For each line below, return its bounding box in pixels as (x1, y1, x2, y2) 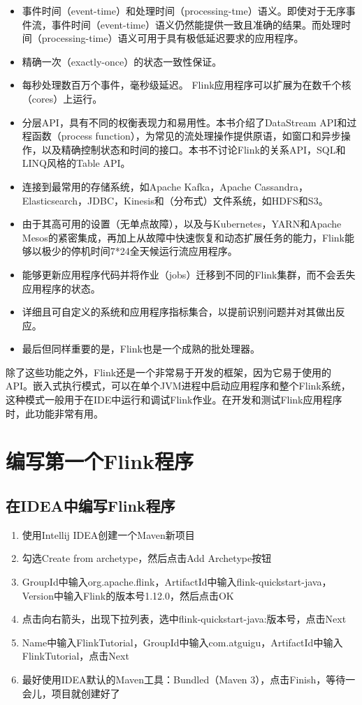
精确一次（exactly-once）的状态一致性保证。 (22, 54, 222, 68)
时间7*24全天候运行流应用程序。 (90, 244, 238, 258)
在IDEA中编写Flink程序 (6, 495, 175, 517)
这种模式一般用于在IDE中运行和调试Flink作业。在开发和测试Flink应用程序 (6, 392, 342, 407)
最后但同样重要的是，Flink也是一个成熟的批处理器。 (22, 341, 260, 356)
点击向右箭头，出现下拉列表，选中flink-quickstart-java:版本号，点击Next (22, 611, 347, 626)
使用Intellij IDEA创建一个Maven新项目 (22, 527, 195, 542)
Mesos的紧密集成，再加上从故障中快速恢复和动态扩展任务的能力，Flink (22, 230, 345, 244)
